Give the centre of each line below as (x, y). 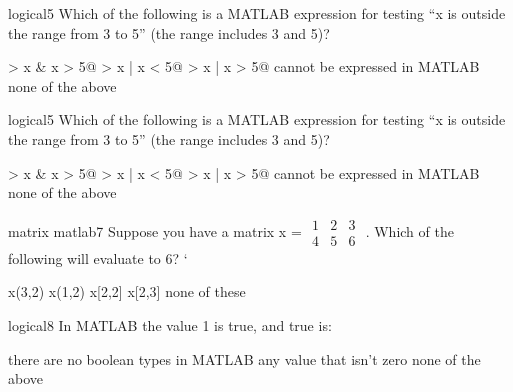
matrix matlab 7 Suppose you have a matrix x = (155, 230)
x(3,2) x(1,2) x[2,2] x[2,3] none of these (127, 291)
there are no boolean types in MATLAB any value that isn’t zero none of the (244, 358)
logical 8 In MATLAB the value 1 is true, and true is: (170, 325)
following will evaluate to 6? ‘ (98, 257)
